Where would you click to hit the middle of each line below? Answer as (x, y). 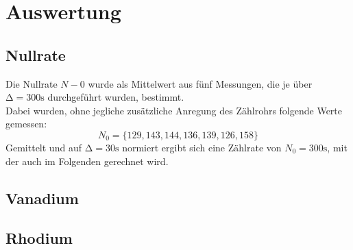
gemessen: (26, 124)
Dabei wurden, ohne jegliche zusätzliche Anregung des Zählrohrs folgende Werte (174, 110)
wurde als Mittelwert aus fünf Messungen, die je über (200, 83)
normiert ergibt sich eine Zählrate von (202, 147)
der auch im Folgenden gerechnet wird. (87, 161)
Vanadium (42, 198)
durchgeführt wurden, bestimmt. (116, 97)
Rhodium (39, 238)
